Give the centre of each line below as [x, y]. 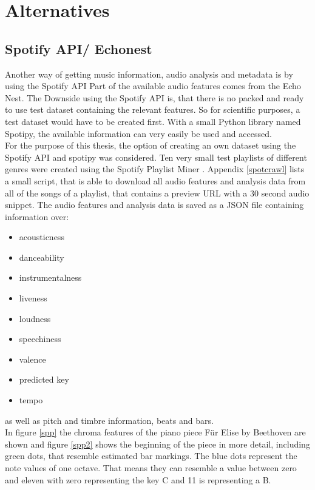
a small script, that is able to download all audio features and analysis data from [155, 180]
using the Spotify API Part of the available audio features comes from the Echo [153, 86]
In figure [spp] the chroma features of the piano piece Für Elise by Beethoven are [155, 432]
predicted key [44, 379]
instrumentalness [50, 277]
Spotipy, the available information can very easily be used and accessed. [138, 133]
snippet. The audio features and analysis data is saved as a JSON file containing [154, 205]
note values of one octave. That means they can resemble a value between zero [151, 468]
